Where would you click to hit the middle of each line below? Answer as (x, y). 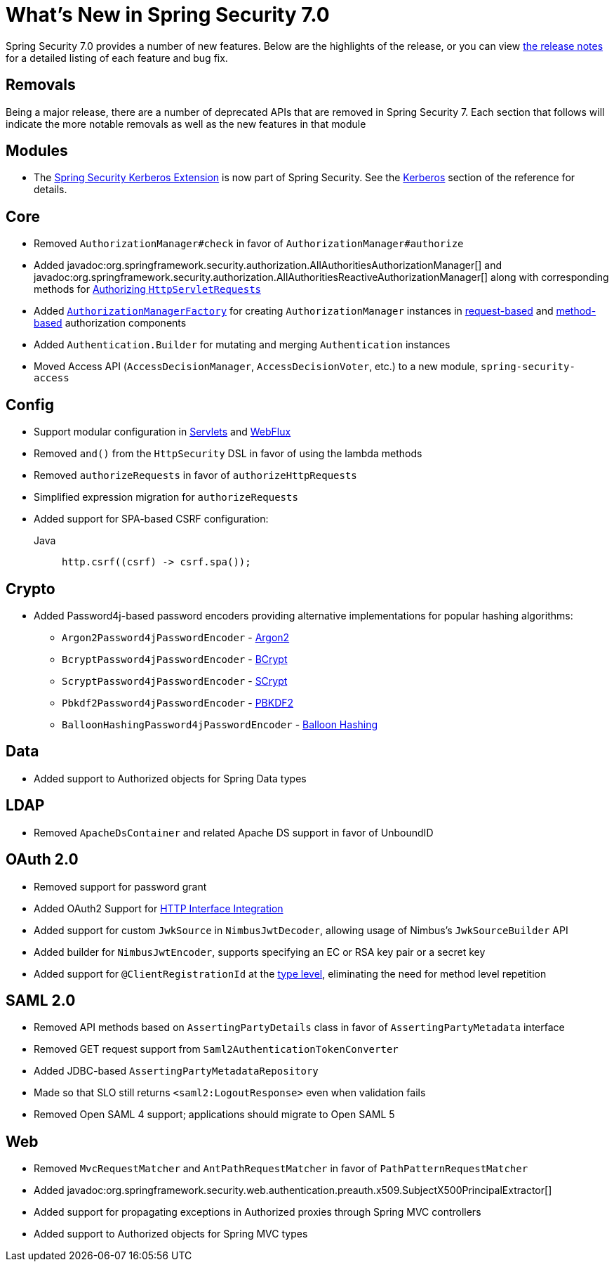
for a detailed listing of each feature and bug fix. (117, 58)
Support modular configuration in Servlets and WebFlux (162, 432)
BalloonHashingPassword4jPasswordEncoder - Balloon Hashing (220, 724)
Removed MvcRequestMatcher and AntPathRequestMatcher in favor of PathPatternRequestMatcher (281, 1169)
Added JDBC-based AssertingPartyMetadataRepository (176, 1071)
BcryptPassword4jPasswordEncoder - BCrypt (175, 659)
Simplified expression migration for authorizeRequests (166, 497)
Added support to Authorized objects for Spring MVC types (171, 1234)
